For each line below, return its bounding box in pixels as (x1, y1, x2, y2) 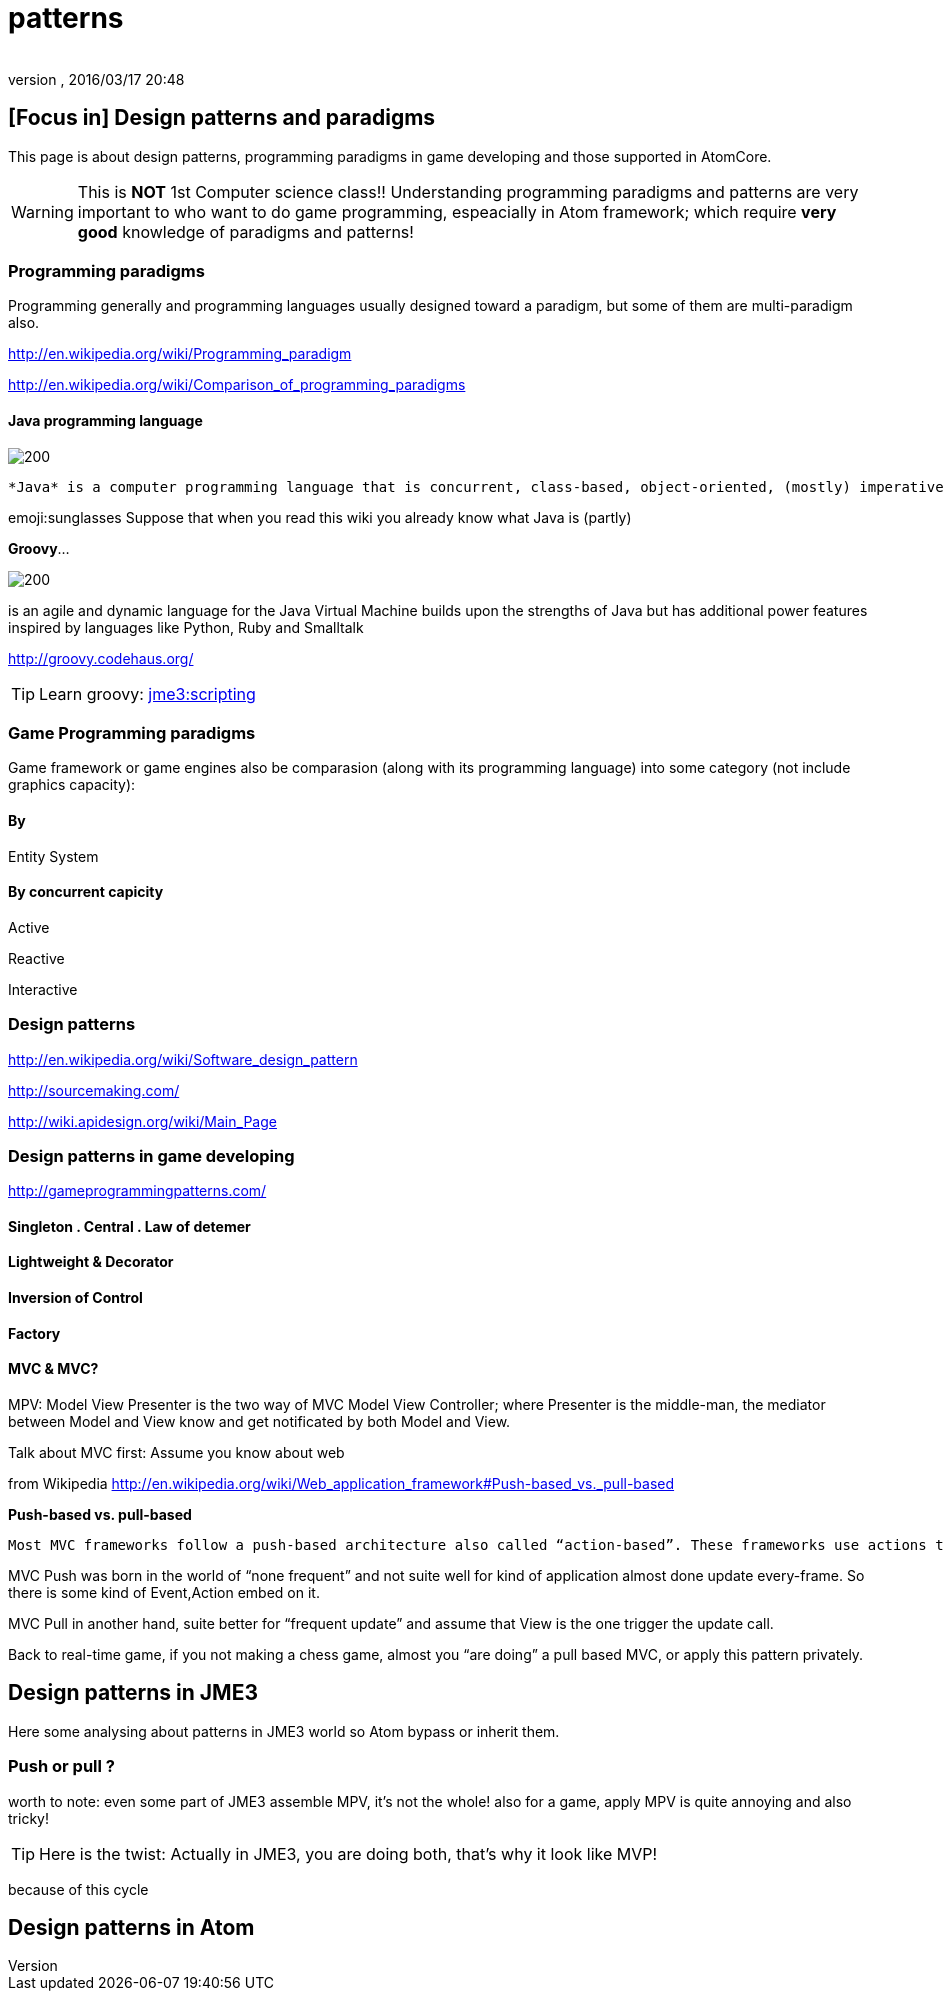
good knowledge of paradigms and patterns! (77, 221, 414, 242)
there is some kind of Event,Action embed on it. (8, 1583, 320, 1601)
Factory (8, 1324, 61, 1342)
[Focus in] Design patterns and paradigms (8, 105, 436, 131)
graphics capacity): (8, 776, 136, 794)
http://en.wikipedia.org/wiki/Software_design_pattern (8, 1050, 358, 1068)
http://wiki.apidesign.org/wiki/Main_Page (8, 1112, 277, 1130)
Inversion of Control (8, 1289, 143, 1307)
